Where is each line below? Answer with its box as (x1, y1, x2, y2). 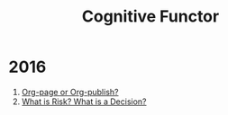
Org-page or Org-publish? (21, 86, 119, 97)
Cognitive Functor (81, 6, 220, 27)
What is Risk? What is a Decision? (21, 96, 147, 107)
